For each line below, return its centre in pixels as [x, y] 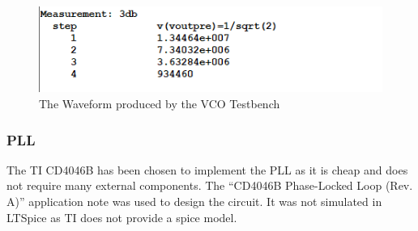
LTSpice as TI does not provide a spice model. [122, 217]
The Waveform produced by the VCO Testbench [160, 104]
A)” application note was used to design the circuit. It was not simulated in [194, 202]
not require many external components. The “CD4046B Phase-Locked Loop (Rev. [210, 185]
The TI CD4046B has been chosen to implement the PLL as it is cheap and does [207, 169]
